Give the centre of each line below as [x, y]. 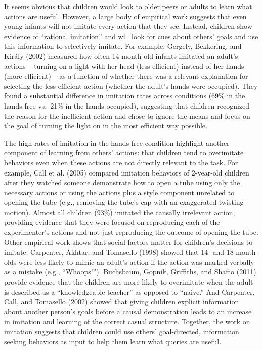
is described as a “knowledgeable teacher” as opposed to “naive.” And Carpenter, [129, 291]
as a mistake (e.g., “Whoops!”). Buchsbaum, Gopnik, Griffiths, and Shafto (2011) [130, 272]
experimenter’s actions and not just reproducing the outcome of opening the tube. [131, 232]
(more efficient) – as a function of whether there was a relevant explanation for [126, 76]
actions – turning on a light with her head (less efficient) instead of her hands [124, 66]
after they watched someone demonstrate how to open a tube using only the [122, 182]
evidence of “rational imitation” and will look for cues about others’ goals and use [131, 36]
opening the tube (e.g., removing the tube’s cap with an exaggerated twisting [124, 202]
